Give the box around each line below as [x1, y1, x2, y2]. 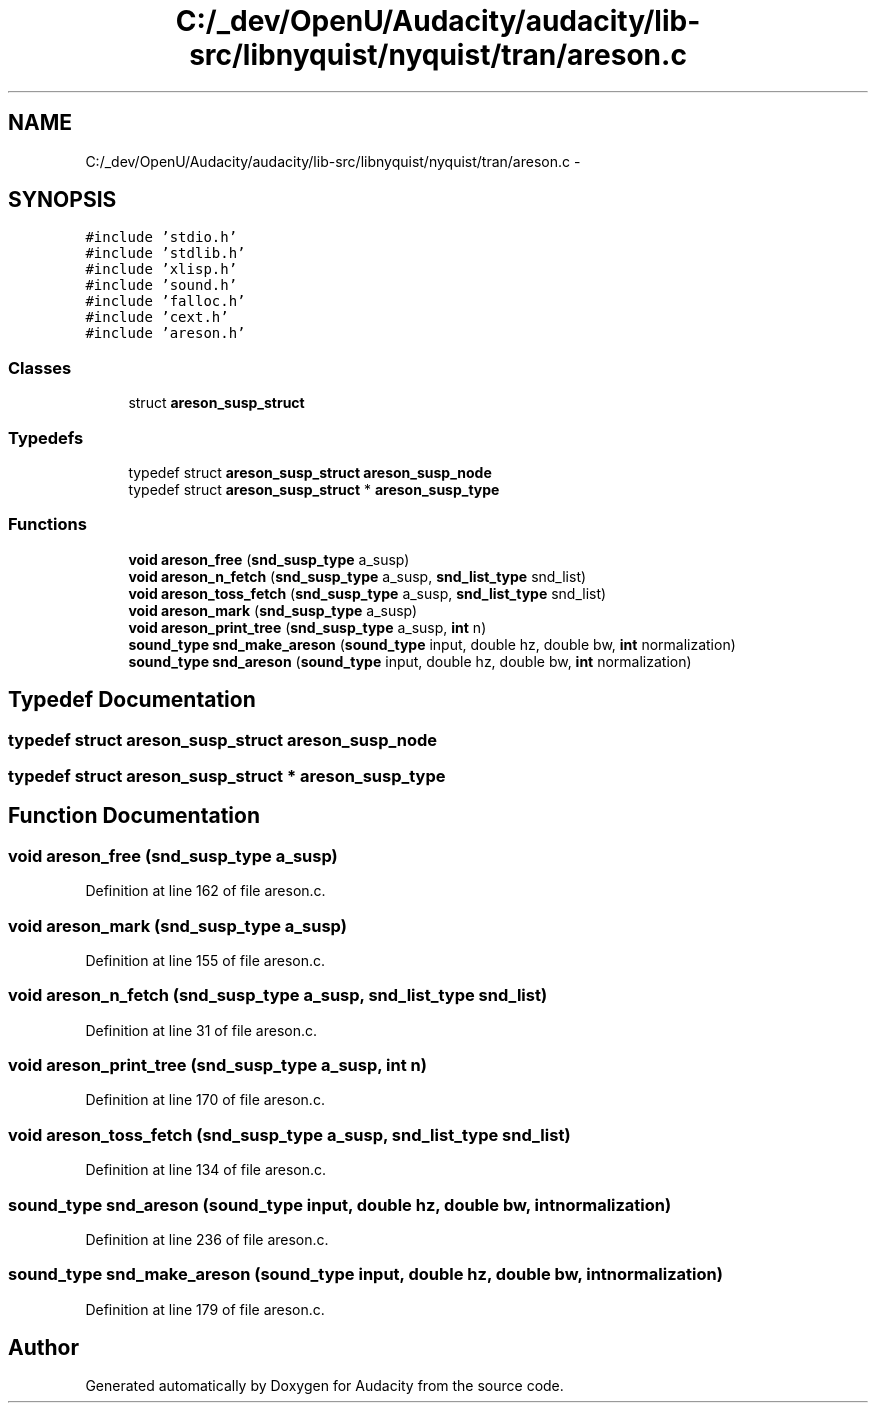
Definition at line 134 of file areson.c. [85, 1161, 327, 1179]
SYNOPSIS [8, 187, 117, 213]
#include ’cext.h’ [85, 309, 229, 326]
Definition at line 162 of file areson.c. [85, 882, 326, 900]
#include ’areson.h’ [85, 325, 246, 342]
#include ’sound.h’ [85, 277, 238, 294]
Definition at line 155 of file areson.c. [85, 951, 325, 969]
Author [8, 1335, 79, 1361]
